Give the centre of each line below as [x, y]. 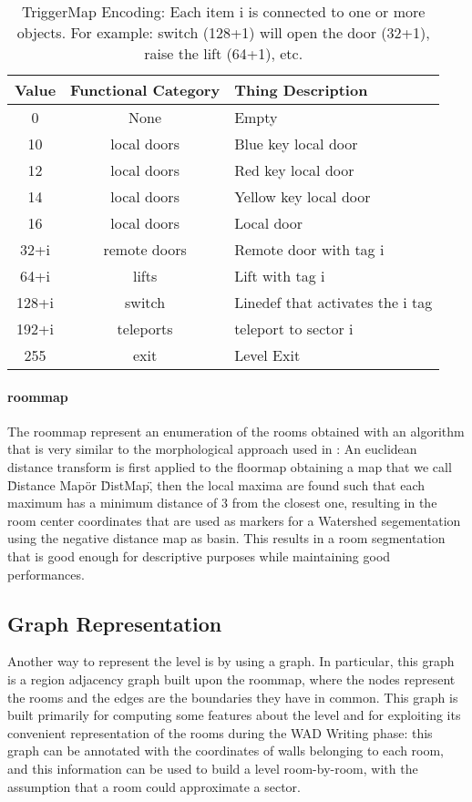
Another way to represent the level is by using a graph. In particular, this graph [231, 661]
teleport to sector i [294, 329]
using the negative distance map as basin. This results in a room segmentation [226, 538]
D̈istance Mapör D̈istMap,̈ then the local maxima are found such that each [216, 484]
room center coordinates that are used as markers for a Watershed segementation [234, 520]
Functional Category [145, 90]
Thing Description [301, 90]
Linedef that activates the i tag [333, 302]
